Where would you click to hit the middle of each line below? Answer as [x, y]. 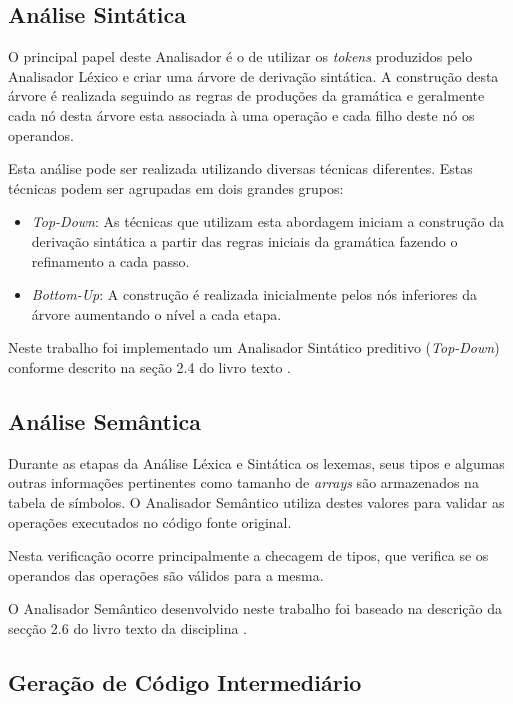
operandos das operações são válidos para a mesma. [166, 574]
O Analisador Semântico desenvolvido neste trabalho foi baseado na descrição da [255, 608]
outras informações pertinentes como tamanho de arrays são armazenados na [243, 482]
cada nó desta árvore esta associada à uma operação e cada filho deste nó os [241, 114]
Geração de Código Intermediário [185, 681]
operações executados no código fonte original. [150, 521]
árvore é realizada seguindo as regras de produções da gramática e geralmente [246, 95]
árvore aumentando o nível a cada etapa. [156, 313]
